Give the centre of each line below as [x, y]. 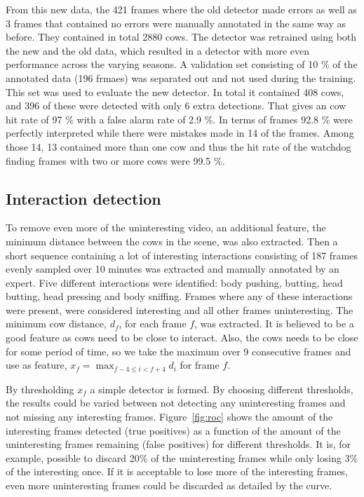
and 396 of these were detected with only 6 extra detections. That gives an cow [176, 105]
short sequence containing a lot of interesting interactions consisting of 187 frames [182, 255]
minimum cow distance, [56, 324]
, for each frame [153, 324]
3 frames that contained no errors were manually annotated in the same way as [176, 23]
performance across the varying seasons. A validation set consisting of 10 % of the [182, 64]
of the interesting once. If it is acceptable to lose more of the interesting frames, [177, 471]
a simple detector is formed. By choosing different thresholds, [222, 389]
